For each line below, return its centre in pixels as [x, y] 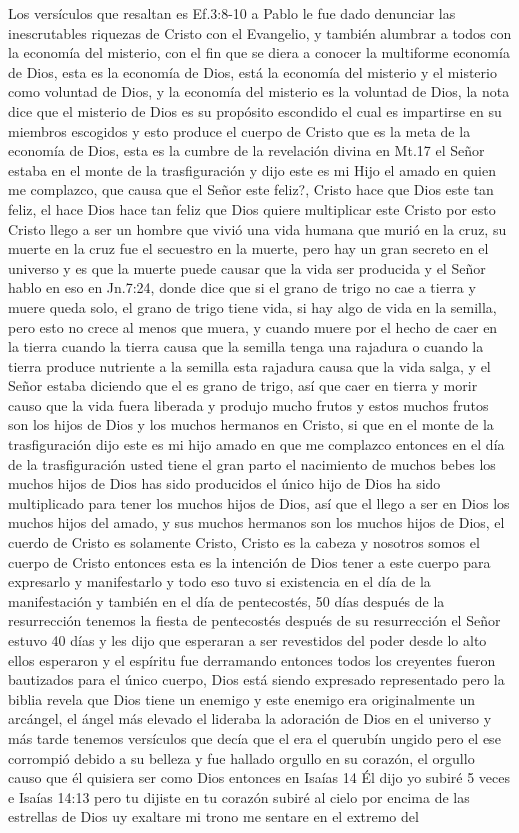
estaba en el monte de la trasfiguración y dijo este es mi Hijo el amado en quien [252, 169]
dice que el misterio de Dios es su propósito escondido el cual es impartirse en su [255, 110]
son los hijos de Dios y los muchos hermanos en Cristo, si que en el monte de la [251, 424]
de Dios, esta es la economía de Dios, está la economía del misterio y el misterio [252, 71]
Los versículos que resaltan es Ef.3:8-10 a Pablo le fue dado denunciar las [232, 13]
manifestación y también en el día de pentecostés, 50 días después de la [226, 600]
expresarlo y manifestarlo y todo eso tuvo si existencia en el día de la [219, 581]
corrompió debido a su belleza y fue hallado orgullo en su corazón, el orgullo [241, 757]
